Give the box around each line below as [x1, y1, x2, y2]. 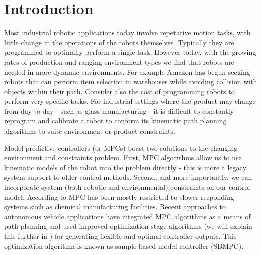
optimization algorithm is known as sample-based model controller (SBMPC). [4, 240, 244, 251]
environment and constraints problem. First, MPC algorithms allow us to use [4, 152, 242, 163]
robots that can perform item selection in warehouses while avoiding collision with [4, 76, 257, 87]
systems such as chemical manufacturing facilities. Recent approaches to [4, 201, 226, 212]
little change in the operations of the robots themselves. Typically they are [4, 37, 234, 47]
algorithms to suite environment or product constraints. [4, 125, 176, 136]
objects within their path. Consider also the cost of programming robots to [4, 86, 235, 96]
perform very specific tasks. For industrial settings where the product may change [4, 96, 256, 106]
